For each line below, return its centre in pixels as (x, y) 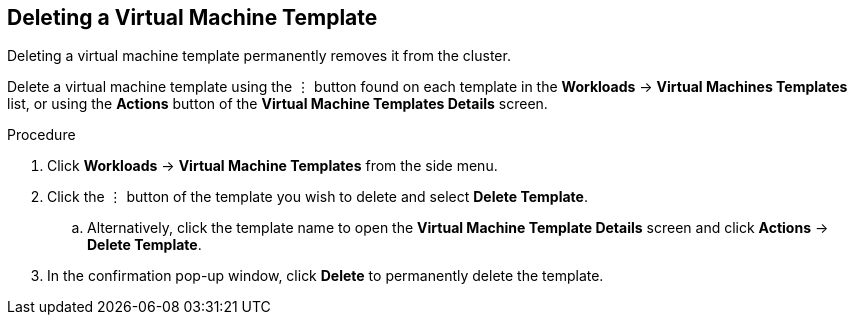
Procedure (41, 135)
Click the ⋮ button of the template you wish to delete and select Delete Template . (317, 197)
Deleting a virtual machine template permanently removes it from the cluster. (259, 56)
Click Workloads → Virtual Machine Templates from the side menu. (272, 166)
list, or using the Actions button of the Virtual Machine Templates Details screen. (277, 104)
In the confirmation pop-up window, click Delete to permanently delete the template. (325, 276)
